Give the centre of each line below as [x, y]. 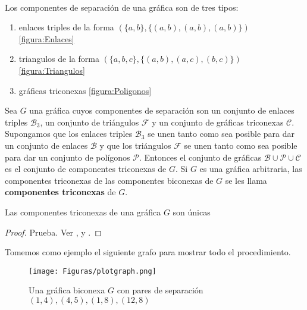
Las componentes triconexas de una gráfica [83, 212]
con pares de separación [160, 290]
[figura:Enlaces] [46, 38]
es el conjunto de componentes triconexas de [86, 169]
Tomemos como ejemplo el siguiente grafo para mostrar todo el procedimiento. [148, 252]
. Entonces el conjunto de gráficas [200, 157]
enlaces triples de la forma [66, 27]
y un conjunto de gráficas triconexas [218, 122]
